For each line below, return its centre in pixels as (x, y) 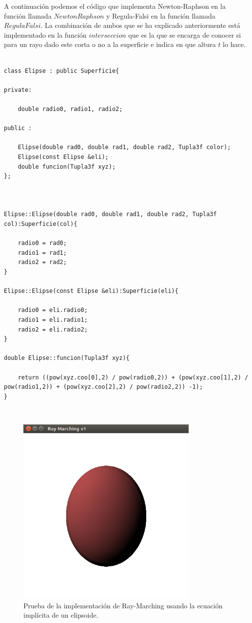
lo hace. (234, 44)
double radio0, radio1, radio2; (70, 109)
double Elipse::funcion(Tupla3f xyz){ (67, 358)
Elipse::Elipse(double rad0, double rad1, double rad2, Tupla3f (110, 214)
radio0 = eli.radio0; (53, 310)
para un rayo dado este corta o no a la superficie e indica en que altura (110, 44)
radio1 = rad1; (42, 253)
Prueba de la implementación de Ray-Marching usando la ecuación (123, 605)
